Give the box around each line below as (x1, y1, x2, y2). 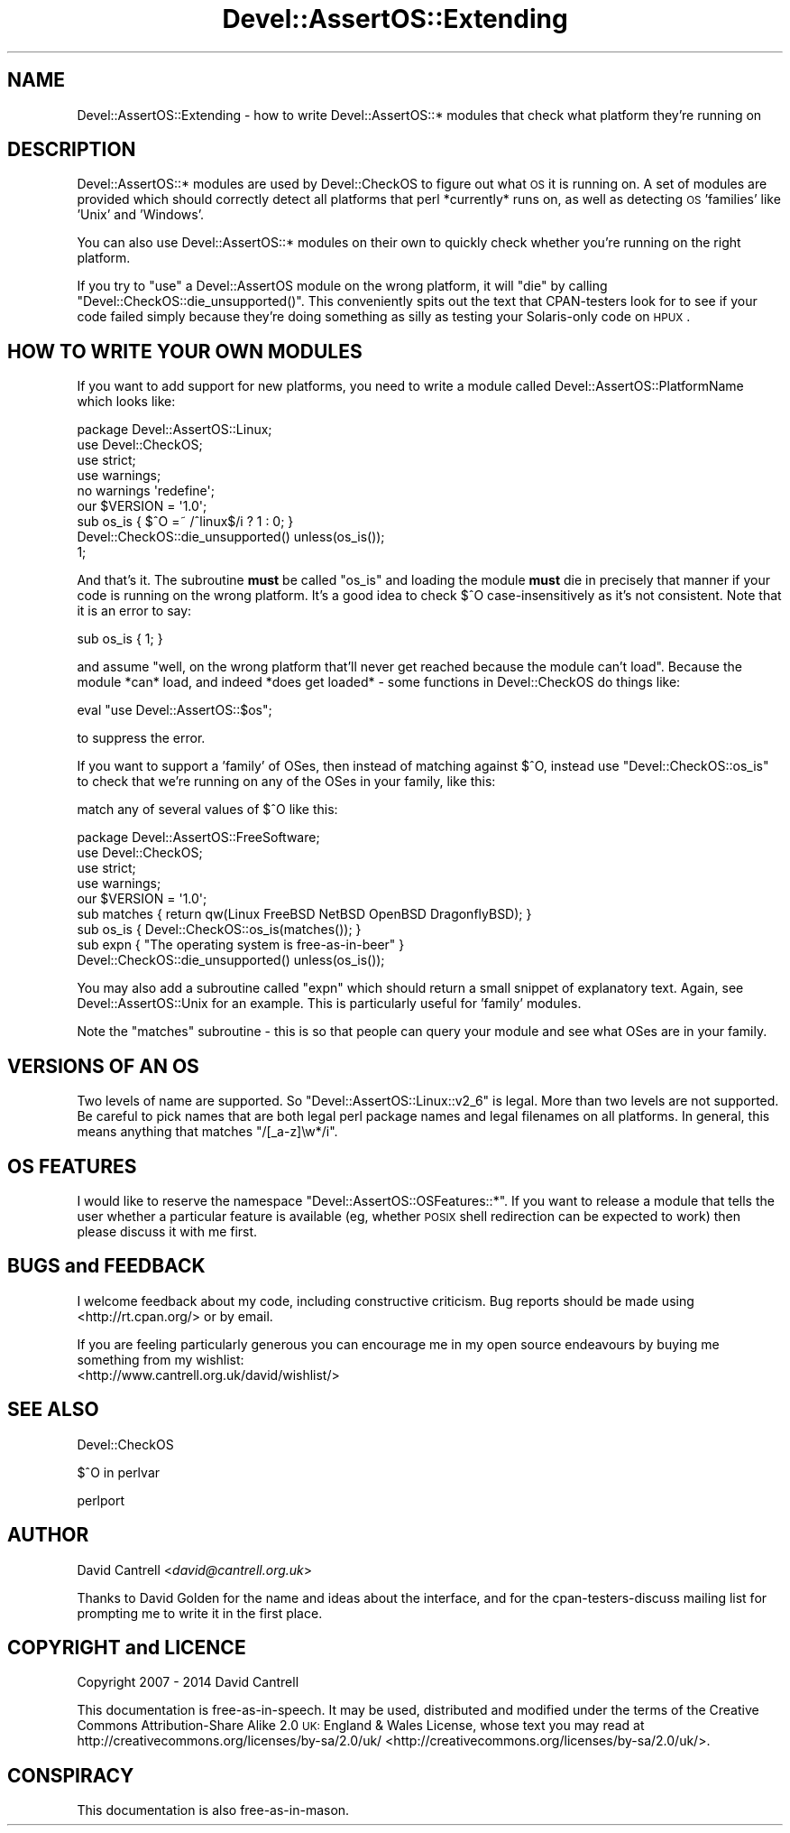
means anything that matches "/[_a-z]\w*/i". (77, 1124, 338, 1140)
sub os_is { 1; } (77, 631, 163, 647)
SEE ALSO (7, 1398, 99, 1421)
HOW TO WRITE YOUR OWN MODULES (7, 339, 363, 363)
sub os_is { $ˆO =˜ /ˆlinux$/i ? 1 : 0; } (77, 514, 294, 530)
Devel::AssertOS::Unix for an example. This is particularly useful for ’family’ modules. (77, 995, 582, 1012)
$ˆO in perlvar (77, 1464, 161, 1480)
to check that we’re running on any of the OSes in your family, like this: (77, 773, 496, 790)
